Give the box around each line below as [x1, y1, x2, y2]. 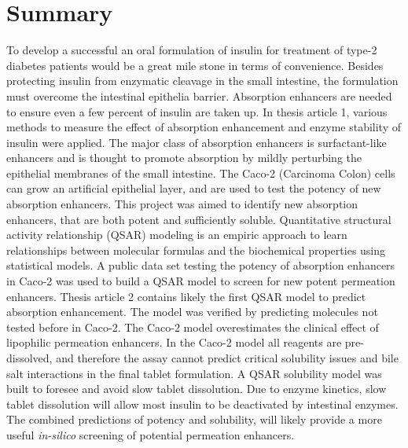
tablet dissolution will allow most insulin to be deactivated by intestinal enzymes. [6, 395, 399, 412]
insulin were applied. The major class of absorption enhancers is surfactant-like [6, 134, 387, 150]
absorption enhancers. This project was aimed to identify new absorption [6, 196, 358, 212]
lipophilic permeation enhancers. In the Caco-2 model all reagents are [6, 334, 342, 351]
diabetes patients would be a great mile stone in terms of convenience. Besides [6, 57, 384, 73]
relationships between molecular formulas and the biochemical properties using [6, 241, 386, 258]
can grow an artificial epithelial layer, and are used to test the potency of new [6, 180, 381, 196]
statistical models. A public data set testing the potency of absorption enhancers [6, 257, 395, 274]
